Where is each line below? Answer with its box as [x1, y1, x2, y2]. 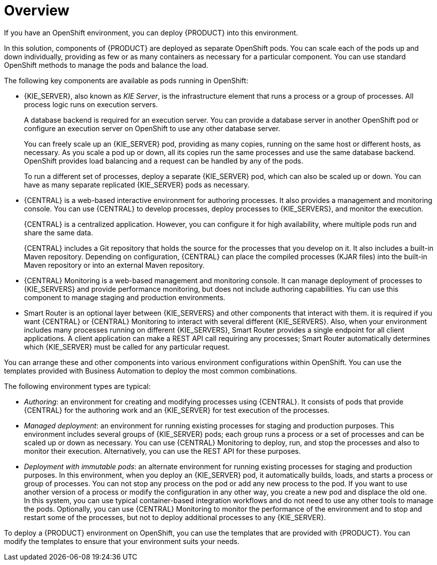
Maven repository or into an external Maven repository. [24, 260, 205, 269]
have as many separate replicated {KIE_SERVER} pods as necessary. [24, 180, 250, 189]
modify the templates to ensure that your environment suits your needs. [4, 537, 240, 546]
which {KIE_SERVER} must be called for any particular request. [24, 342, 230, 351]
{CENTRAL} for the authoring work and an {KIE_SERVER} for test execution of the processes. [24, 405, 330, 414]
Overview [4, 2, 69, 19]
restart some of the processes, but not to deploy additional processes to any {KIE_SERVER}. [24, 513, 326, 522]
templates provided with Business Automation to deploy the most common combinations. [4, 366, 297, 375]
